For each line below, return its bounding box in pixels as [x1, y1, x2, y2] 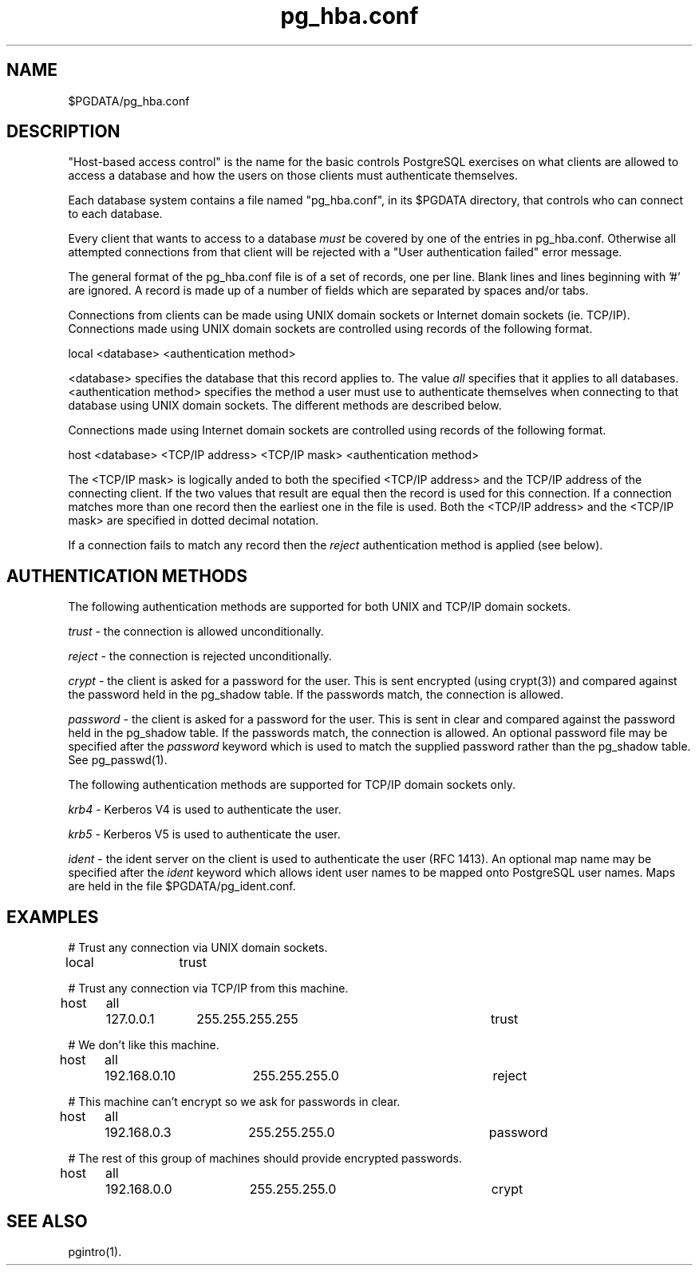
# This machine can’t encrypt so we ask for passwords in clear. [68, 1095, 401, 1109]
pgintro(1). [68, 1244, 122, 1258]
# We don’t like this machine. [68, 1038, 219, 1052]
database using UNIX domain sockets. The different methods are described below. [68, 398, 502, 413]
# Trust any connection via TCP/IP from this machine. [68, 981, 349, 996]
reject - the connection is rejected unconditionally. [68, 649, 332, 664]
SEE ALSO [6, 1211, 88, 1231]
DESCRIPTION [6, 121, 120, 142]
